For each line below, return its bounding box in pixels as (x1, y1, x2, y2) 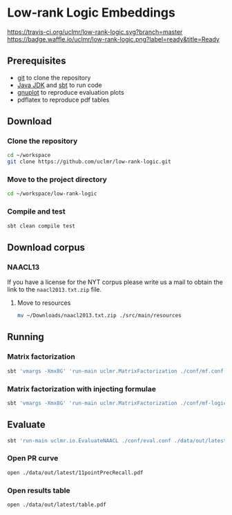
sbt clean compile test (7, 223, 76, 230)
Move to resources (17, 299, 71, 307)
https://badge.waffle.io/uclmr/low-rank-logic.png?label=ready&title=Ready (7, 35, 220, 43)
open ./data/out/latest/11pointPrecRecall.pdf (7, 469, 144, 476)
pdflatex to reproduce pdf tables (17, 95, 110, 104)
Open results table (7, 485, 70, 495)
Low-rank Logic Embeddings (7, 5, 176, 21)
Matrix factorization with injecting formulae (7, 384, 157, 393)
